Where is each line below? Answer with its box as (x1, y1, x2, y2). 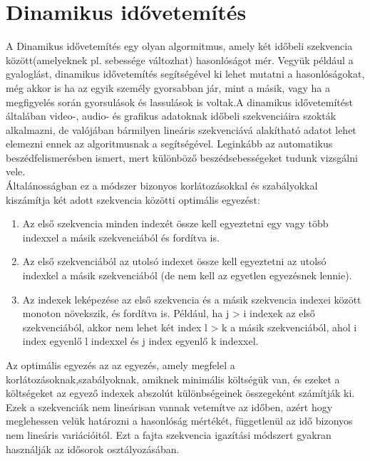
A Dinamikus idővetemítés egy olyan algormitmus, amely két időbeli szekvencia (6, 38, 353, 53)
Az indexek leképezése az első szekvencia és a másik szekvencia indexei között (22, 291, 361, 306)
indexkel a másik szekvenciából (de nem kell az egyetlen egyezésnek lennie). (22, 268, 352, 283)
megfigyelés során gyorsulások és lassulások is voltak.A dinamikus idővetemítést (6, 94, 353, 109)
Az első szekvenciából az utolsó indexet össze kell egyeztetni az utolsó (22, 254, 327, 269)
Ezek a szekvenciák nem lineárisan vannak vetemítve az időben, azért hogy (6, 399, 333, 414)
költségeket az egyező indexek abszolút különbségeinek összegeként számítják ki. (6, 385, 355, 400)
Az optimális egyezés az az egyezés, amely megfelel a (6, 358, 235, 372)
